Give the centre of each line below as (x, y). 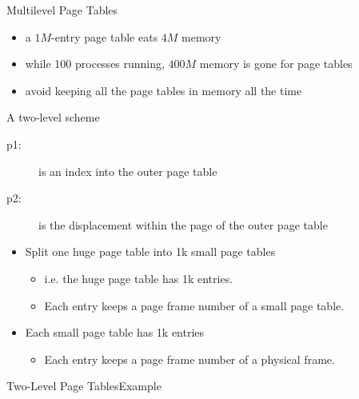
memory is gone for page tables (276, 64)
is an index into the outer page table (128, 171)
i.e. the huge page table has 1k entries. (139, 278)
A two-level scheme (53, 117)
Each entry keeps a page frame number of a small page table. (194, 305)
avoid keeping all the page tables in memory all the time (164, 90)
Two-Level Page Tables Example (84, 386)
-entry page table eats (105, 36)
